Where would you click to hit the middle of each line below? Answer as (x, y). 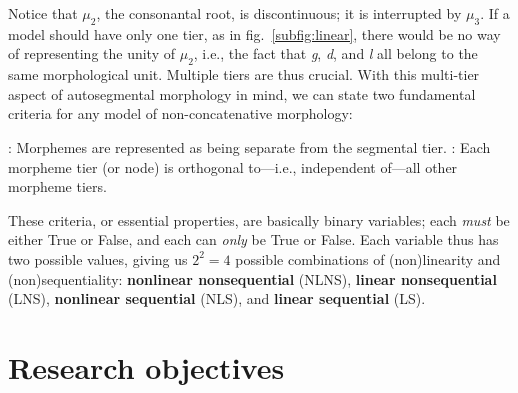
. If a (495, 13)
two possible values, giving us (98, 258)
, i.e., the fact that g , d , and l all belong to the (335, 53)
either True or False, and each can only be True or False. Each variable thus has (253, 239)
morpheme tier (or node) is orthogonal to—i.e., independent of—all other (233, 166)
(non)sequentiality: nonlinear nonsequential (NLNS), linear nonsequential (252, 278)
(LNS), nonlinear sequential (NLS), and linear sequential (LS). (217, 298)
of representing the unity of (92, 53)
